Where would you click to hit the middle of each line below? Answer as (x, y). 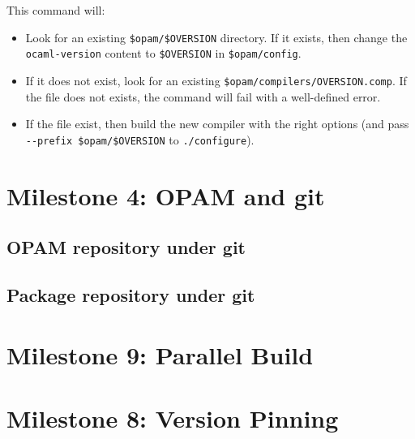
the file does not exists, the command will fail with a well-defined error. (203, 96)
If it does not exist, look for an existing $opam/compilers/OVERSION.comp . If (216, 80)
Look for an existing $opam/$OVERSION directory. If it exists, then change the (216, 37)
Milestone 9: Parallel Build (160, 354)
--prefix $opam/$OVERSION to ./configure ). (140, 139)
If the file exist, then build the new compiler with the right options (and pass (217, 124)
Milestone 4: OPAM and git (166, 195)
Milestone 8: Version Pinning (173, 417)
